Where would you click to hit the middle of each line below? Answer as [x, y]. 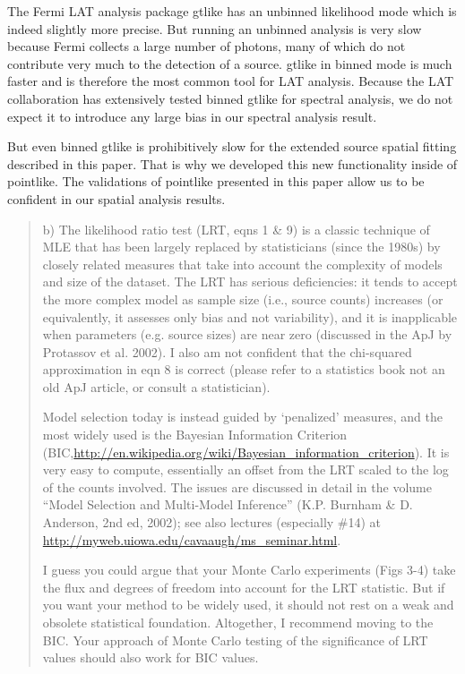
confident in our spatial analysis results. [116, 198]
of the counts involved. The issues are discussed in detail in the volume [237, 486]
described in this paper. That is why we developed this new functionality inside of [232, 163]
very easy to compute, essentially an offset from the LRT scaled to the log [245, 469]
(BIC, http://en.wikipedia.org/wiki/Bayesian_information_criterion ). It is [246, 452]
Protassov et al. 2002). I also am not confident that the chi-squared [227, 351]
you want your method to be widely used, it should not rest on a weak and [248, 605]
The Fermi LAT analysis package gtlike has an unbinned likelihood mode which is [232, 11]
